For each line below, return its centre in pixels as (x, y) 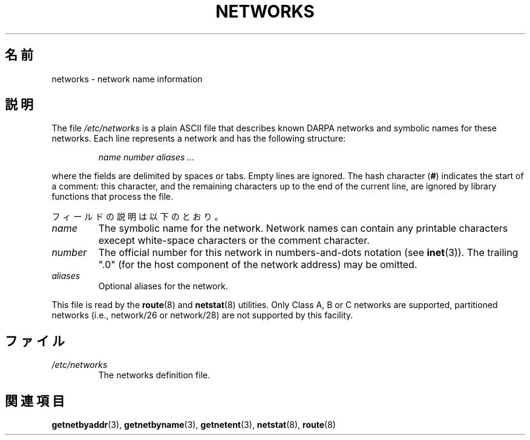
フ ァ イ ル (35, 341)
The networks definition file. (154, 375)
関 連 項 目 (35, 401)
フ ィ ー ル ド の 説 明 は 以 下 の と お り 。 (137, 217)
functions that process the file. (113, 197)
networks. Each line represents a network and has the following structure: (199, 139)
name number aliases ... (146, 157)
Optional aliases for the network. (163, 286)
